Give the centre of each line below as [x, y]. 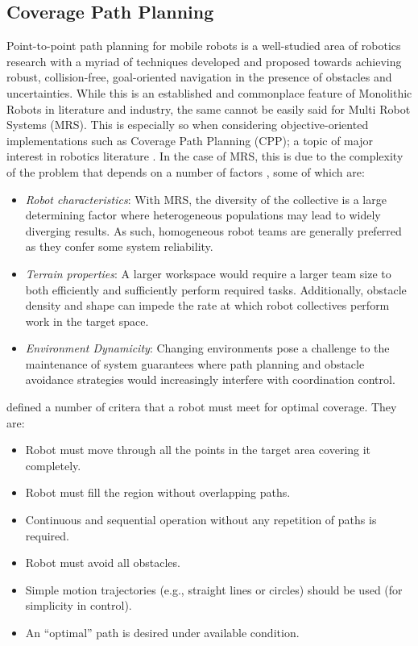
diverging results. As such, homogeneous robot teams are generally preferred [213, 230]
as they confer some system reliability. [119, 246]
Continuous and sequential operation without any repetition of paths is [201, 520]
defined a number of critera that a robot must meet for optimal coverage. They [202, 407]
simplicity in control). [79, 605]
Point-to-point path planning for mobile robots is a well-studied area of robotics [204, 46]
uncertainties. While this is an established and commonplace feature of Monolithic [209, 92]
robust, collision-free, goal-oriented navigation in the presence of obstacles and [199, 77]
